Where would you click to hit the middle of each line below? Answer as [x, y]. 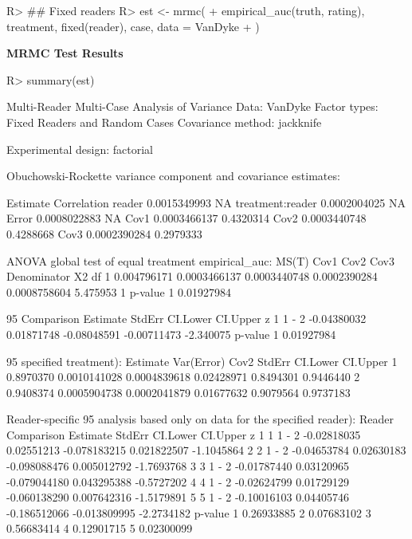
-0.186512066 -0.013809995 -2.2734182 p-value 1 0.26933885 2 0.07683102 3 [189, 512]
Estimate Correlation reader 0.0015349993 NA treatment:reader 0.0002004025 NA [206, 202]
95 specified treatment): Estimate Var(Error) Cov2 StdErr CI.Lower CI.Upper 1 [202, 361]
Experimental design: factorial [80, 149]
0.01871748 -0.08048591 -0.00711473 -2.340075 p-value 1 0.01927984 [171, 334]
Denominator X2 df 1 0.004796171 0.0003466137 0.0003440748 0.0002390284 [192, 276]
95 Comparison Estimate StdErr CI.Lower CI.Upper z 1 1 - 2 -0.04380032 [186, 319]
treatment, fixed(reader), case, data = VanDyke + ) [133, 26]
